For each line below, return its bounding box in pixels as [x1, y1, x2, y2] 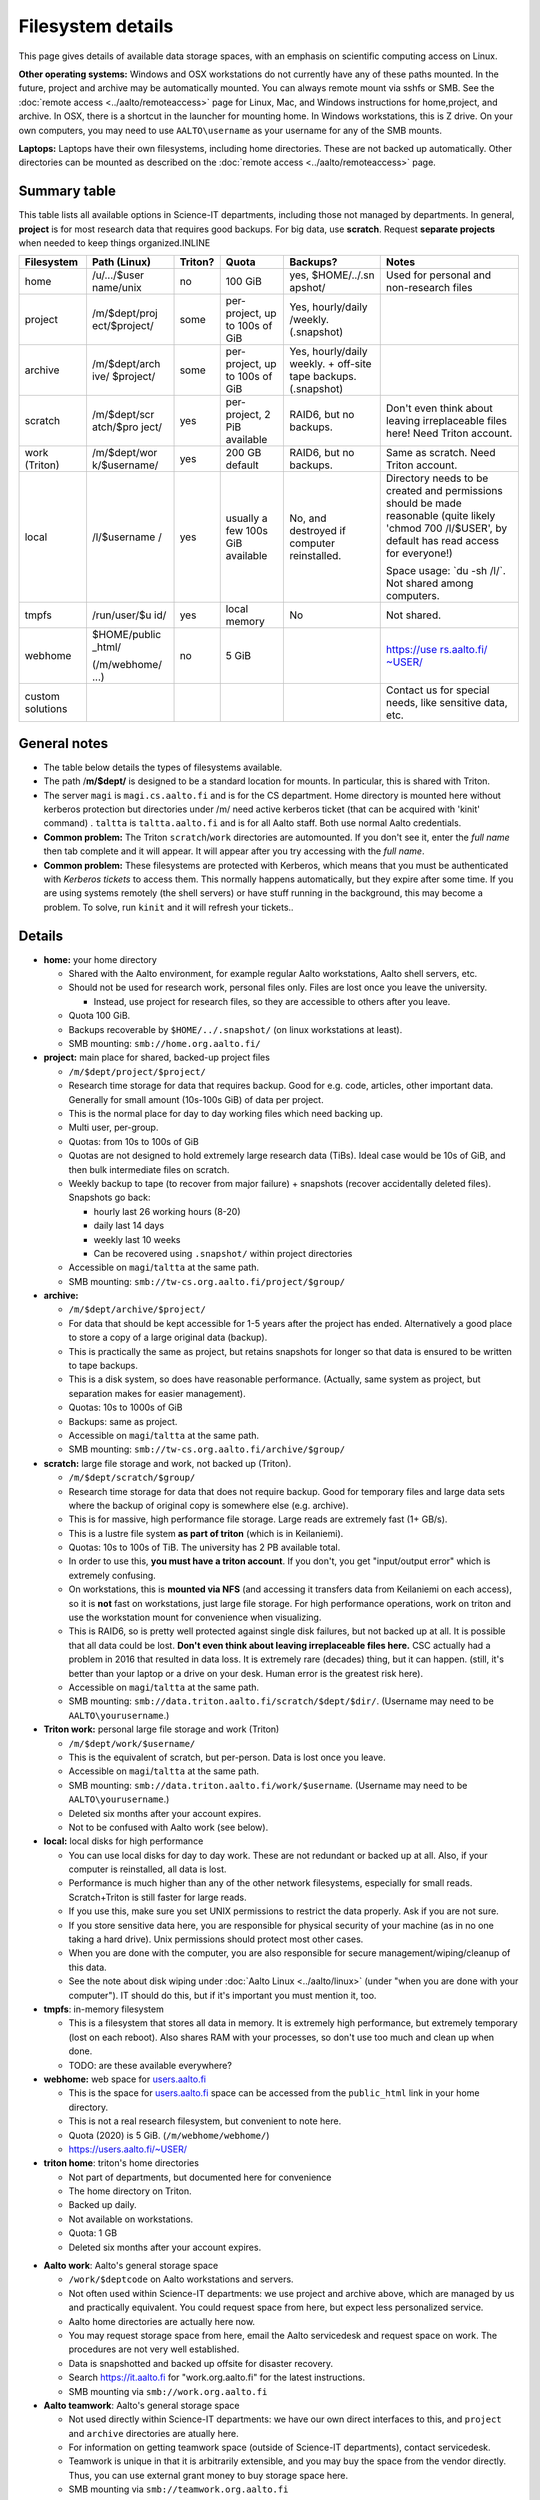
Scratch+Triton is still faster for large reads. [68, 1891, 247, 1903]
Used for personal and [385, 268, 492, 282]
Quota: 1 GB [68, 2227, 118, 2239]
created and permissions [385, 484, 504, 498]
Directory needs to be [385, 471, 489, 485]
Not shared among [385, 576, 474, 590]
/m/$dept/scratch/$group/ [68, 1472, 196, 1484]
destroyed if [289, 524, 347, 538]
